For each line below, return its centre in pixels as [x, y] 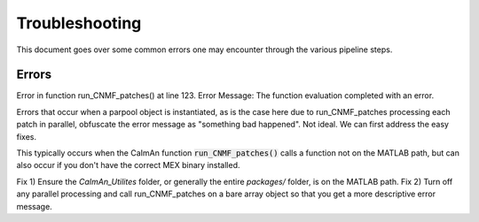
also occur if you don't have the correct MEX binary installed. [128, 165]
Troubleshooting [79, 23]
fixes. [27, 136]
